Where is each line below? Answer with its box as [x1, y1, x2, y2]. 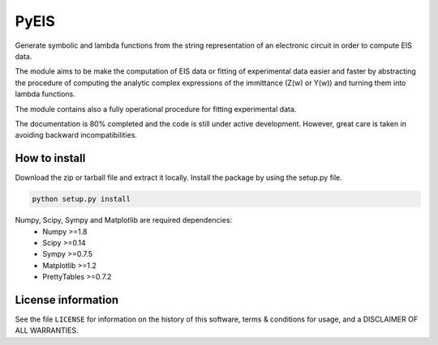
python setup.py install [32, 194, 131, 204]
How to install [15, 151, 86, 165]
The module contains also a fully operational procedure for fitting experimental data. [15, 104, 297, 113]
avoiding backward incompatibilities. [15, 130, 138, 140]
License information [15, 292, 119, 307]
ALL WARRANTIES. [15, 326, 79, 335]
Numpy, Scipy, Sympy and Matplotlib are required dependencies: [15, 215, 233, 225]
